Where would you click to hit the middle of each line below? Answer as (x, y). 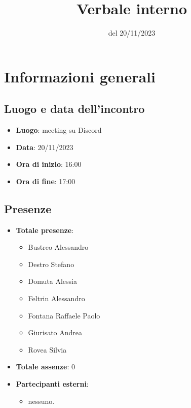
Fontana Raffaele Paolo (64, 315)
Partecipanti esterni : (52, 384)
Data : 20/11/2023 (45, 147)
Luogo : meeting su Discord (59, 130)
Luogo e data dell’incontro (74, 109)
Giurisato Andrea (55, 332)
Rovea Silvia (47, 349)
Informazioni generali (80, 76)
